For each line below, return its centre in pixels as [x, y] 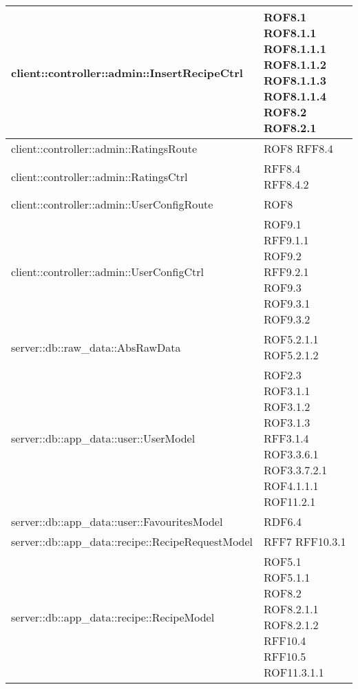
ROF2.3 [283, 375]
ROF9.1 [283, 224]
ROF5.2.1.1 [291, 339]
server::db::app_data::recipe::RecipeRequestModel [132, 541]
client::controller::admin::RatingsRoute [104, 148]
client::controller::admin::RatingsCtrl [99, 176]
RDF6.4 [283, 521]
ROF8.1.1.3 [295, 80]
